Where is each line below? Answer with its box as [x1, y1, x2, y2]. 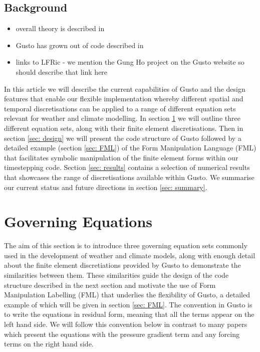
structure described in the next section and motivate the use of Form [4, 279, 216, 290]
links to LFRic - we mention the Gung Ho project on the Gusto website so [16, 57, 244, 67]
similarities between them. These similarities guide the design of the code [4, 270, 229, 280]
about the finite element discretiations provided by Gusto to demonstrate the [4, 260, 241, 270]
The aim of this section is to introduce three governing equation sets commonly [4, 240, 247, 251]
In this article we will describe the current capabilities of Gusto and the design [4, 83, 245, 94]
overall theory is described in [16, 23, 105, 34]
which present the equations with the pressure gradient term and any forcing [4, 328, 239, 339]
